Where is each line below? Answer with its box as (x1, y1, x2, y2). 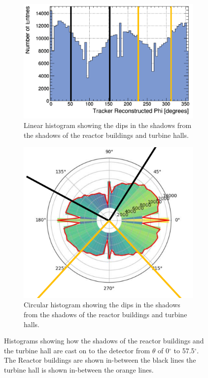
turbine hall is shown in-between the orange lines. (4, 365, 154, 375)
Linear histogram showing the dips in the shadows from (24, 120, 192, 130)
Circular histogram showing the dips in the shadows (24, 299, 180, 310)
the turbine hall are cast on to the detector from (4, 345, 150, 355)
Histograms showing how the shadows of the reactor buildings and (4, 336, 204, 346)
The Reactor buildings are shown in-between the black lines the (4, 355, 196, 365)
